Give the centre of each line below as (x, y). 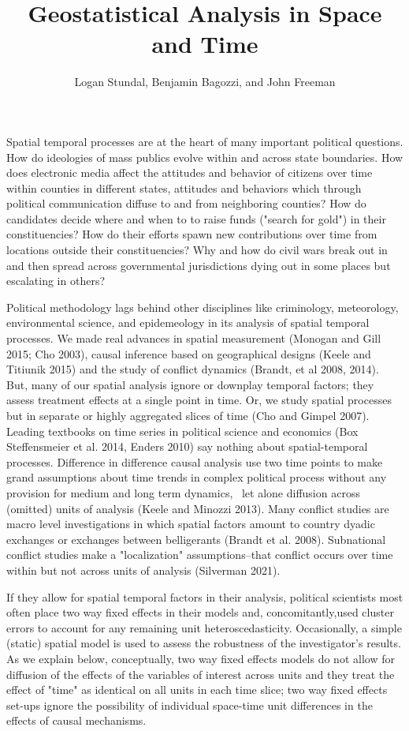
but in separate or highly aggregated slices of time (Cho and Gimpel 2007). (188, 415)
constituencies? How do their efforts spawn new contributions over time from (192, 234)
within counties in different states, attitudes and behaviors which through (184, 187)
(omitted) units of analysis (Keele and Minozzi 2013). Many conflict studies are (198, 508)
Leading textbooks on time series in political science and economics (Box (182, 431)
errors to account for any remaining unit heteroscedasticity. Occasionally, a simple (204, 627)
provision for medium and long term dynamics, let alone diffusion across (183, 492)
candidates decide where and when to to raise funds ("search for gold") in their (196, 218)
